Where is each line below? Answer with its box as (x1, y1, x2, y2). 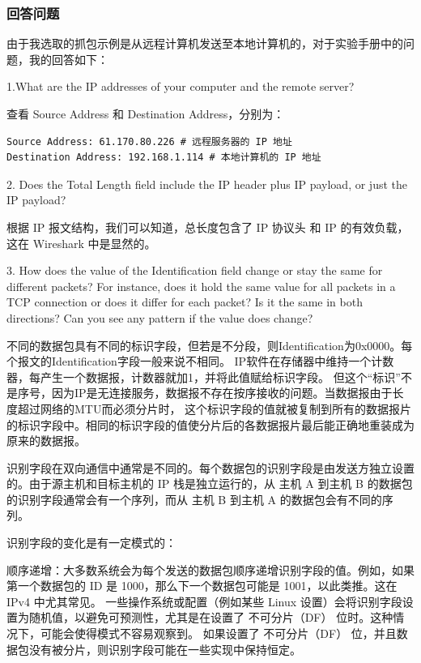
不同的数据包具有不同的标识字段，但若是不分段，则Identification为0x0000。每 (6, 336, 413, 353)
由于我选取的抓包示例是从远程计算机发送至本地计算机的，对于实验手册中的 (6, 35, 403, 52)
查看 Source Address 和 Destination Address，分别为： (6, 105, 285, 122)
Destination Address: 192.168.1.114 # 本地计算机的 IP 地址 (6, 152, 321, 164)
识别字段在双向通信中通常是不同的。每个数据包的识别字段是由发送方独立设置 (6, 459, 415, 476)
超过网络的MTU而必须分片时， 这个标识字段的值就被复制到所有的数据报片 (17, 400, 412, 417)
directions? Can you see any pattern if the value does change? (6, 309, 313, 326)
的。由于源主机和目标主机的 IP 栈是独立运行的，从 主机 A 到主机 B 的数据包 (6, 475, 413, 492)
